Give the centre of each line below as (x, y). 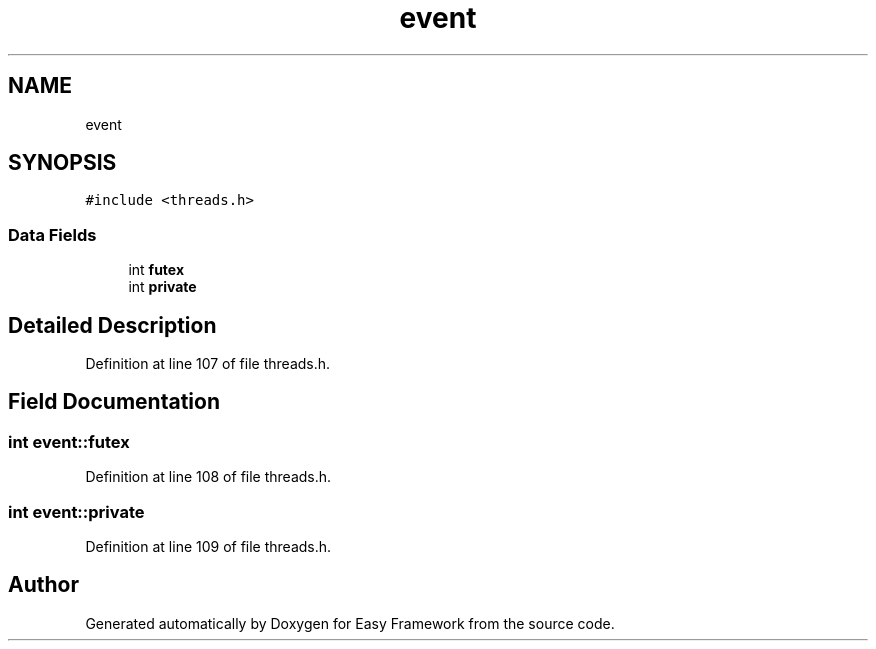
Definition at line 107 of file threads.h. (208, 364)
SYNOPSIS (62, 163)
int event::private (76, 511)
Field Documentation (114, 402)
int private (162, 287)
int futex (156, 270)
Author (43, 585)
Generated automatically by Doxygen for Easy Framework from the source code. (350, 623)
